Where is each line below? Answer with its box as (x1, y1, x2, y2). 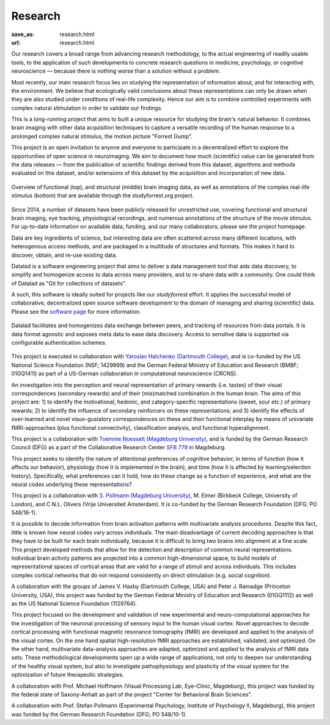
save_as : (11, 31, 35, 38)
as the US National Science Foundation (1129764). (11, 600, 137, 607)
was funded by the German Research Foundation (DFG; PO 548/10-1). (11, 710, 188, 718)
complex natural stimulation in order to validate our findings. (11, 104, 163, 111)
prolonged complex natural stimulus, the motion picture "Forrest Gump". (11, 132, 193, 140)
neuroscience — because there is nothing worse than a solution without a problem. (11, 67, 221, 75)
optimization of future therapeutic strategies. (11, 671, 125, 679)
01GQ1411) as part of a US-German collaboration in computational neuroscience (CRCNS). (11, 370, 238, 377)
